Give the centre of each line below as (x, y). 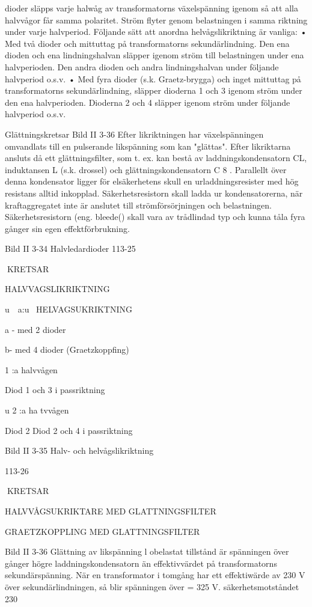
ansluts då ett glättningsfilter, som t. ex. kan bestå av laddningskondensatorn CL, (156, 158)
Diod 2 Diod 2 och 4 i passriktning (69, 430)
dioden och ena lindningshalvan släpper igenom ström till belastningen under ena (154, 55)
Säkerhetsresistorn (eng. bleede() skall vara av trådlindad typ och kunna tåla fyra (155, 217)
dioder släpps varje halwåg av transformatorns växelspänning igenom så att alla (151, 8)
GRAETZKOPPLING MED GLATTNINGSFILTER (102, 531)
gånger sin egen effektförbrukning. (67, 228)
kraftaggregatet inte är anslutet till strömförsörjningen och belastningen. (138, 205)
